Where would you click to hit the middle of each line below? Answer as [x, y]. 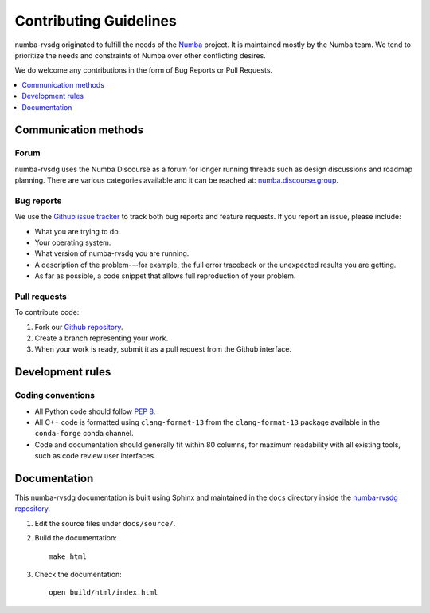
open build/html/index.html [104, 593]
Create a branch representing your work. [102, 338]
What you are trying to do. [78, 231]
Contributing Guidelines [96, 21]
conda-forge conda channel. [84, 434]
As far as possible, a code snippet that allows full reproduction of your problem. [165, 276]
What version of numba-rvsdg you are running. [112, 253]
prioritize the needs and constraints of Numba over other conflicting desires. [140, 55]
